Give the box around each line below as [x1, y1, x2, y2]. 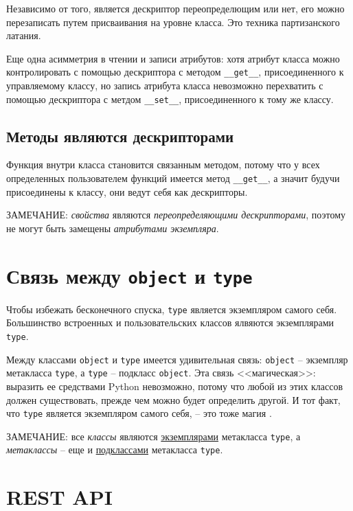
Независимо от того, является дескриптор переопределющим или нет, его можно [6, 1, 345, 15]
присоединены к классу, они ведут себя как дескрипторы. [6, 184, 248, 198]
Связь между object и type [6, 261, 253, 289]
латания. [6, 28, 41, 43]
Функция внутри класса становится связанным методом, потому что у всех [6, 157, 320, 172]
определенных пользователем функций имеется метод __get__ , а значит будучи [6, 171, 340, 185]
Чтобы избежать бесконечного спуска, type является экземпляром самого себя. [6, 302, 337, 316]
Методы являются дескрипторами [6, 125, 234, 146]
